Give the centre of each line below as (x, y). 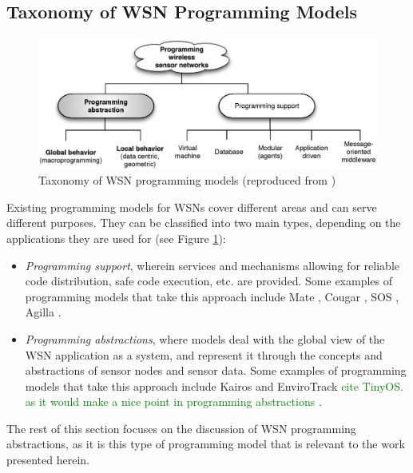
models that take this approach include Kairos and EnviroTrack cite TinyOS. (214, 386)
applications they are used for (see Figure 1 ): (116, 238)
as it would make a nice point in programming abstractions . (173, 401)
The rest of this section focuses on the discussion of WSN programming (181, 428)
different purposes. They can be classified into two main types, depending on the (204, 223)
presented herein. (48, 460)
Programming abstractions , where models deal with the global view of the (205, 338)
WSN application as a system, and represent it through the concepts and (204, 354)
